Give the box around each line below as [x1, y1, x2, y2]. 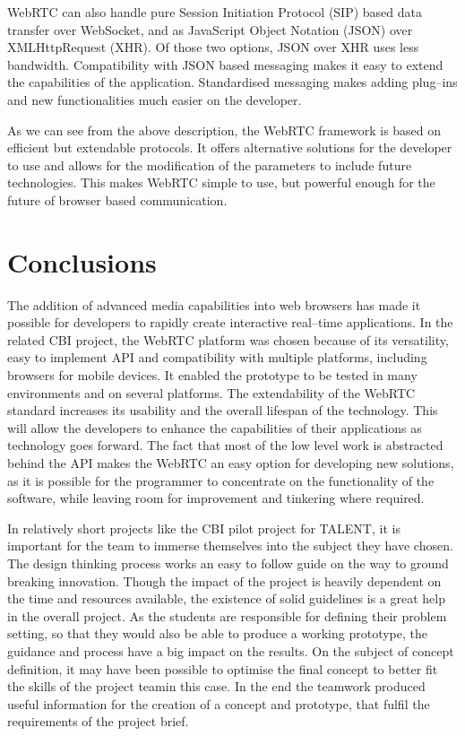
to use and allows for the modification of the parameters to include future [7, 155, 412, 174]
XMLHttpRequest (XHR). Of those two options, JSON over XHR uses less [7, 38, 419, 56]
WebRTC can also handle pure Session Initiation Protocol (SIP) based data [7, 3, 423, 21]
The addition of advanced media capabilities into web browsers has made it [7, 295, 421, 314]
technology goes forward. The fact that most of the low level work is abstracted [7, 436, 443, 455]
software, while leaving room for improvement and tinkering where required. [7, 489, 425, 507]
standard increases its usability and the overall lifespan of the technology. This [7, 401, 438, 420]
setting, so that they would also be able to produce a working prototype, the [7, 624, 427, 643]
